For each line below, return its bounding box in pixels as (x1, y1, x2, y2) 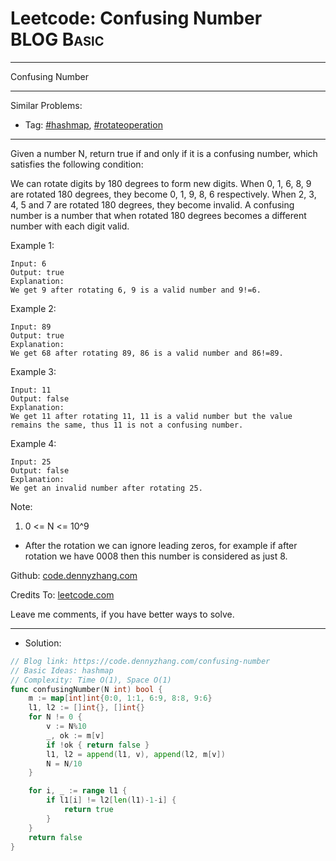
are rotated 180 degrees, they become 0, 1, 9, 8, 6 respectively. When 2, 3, (10, 188, 317, 200)
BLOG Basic (10, 28, 105, 51)
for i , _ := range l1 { (28, 786, 128, 796)
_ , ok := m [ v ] (46, 730, 105, 741)
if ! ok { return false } (46, 740, 150, 750)
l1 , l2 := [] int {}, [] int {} (28, 703, 145, 713)
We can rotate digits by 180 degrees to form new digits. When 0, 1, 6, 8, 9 (10, 177, 312, 189)
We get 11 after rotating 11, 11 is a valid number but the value (10, 411, 293, 421)
